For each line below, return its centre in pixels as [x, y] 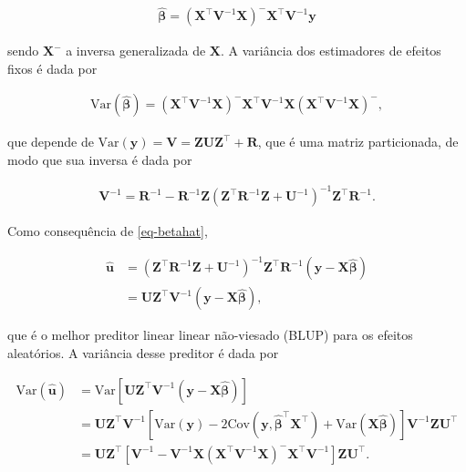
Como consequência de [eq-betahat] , [108, 231]
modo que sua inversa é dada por [100, 160]
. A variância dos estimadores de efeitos [331, 51]
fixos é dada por [52, 68]
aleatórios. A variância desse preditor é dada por [143, 352]
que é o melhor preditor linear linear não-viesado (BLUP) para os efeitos [210, 335]
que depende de [51, 142]
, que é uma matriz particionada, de [358, 142]
